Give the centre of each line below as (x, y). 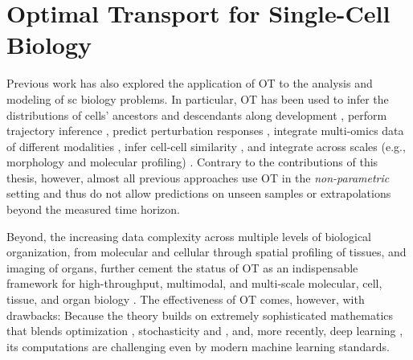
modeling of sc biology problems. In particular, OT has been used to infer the (198, 98)
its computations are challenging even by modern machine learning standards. (198, 346)
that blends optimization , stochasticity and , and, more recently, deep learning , (205, 331)
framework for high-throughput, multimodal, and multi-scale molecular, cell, (194, 283)
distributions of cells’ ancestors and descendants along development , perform (197, 115)
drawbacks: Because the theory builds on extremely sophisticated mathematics (200, 315)
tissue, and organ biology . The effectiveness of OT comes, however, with (186, 299)
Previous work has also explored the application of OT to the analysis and (190, 83)
